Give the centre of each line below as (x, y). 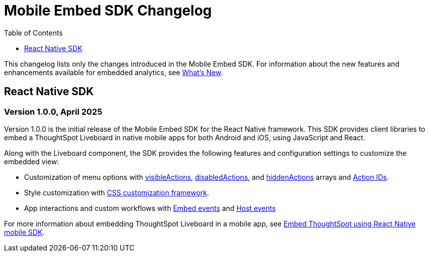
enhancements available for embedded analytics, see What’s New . (114, 72)
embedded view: (32, 161)
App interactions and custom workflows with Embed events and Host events (150, 208)
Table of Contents (34, 33)
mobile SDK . (24, 232)
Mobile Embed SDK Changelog (108, 11)
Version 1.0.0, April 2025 (53, 111)
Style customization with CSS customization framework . (117, 192)
